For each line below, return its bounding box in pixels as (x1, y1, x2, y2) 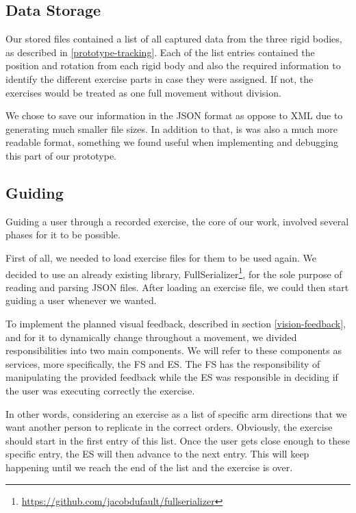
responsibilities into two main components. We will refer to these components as (5, 343, 342, 358)
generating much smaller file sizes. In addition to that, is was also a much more (5, 121, 338, 136)
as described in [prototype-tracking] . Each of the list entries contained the (5, 45, 315, 59)
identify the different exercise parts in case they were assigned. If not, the (5, 71, 314, 86)
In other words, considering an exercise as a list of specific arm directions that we (5, 406, 347, 421)
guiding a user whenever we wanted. (5, 293, 157, 308)
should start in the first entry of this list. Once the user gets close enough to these (5, 433, 350, 447)
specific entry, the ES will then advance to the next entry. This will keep (5, 447, 309, 461)
